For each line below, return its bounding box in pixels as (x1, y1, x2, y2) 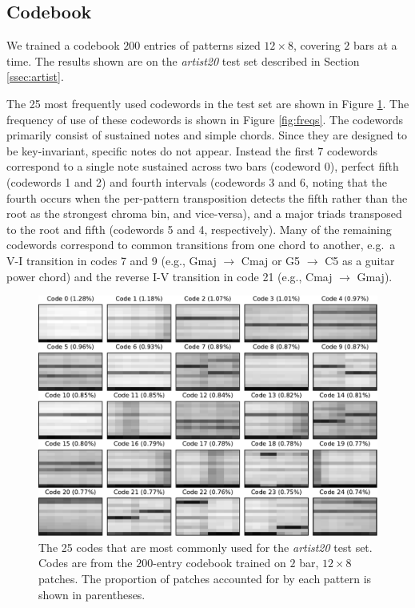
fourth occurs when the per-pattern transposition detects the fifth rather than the (6, 189, 408, 206)
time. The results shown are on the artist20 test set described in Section (6, 52, 360, 69)
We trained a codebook (6, 37, 120, 54)
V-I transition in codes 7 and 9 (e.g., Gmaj (6, 252, 217, 268)
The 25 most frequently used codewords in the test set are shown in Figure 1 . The (6, 95, 409, 111)
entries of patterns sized (143, 37, 261, 54)
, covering (293, 37, 341, 54)
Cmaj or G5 (241, 252, 301, 268)
